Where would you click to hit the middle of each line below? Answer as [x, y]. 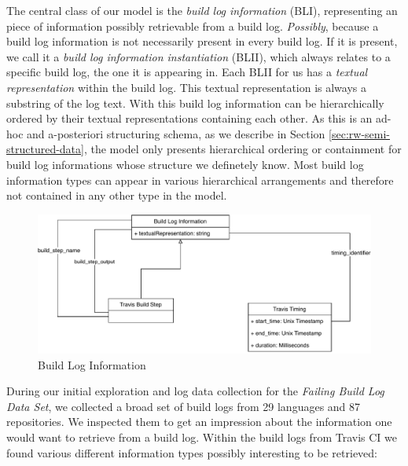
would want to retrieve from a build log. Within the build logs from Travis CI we [202, 437]
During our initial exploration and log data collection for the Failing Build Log [195, 391]
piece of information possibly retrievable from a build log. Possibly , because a [193, 26]
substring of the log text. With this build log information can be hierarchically [195, 103]
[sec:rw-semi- [360, 133]
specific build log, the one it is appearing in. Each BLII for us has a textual [187, 72]
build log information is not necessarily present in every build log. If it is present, [202, 41]
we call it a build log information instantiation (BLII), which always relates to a [198, 56]
